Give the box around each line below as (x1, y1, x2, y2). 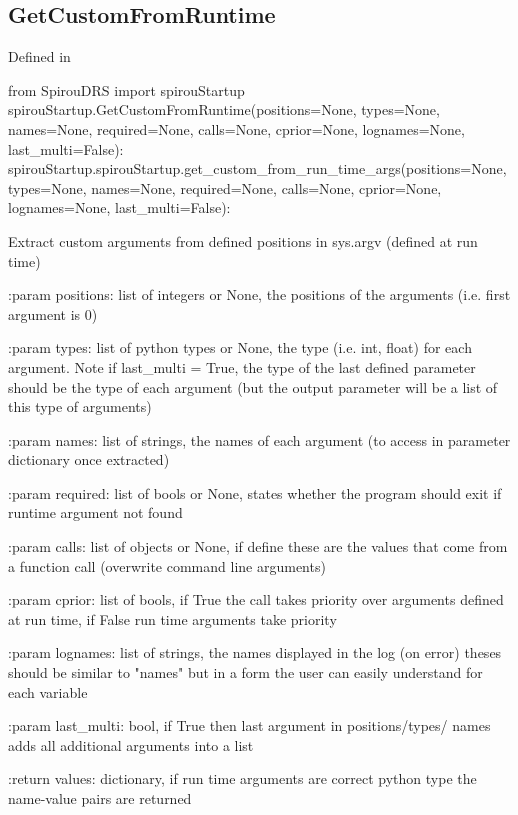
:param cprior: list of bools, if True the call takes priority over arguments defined (8, 589, 504, 610)
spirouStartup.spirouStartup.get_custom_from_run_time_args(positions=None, (8, 158, 507, 179)
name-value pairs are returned (8, 788, 192, 809)
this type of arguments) (8, 396, 152, 417)
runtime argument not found (8, 502, 183, 523)
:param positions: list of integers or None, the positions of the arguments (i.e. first (8, 284, 511, 305)
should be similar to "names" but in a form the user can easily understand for (8, 662, 483, 683)
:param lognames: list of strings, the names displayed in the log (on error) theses (8, 642, 502, 663)
